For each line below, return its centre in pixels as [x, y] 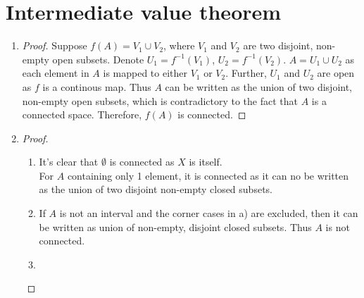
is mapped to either [145, 73]
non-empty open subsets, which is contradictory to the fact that [160, 100]
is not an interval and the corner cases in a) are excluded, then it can [209, 213]
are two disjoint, [278, 45]
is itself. [206, 162]
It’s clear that [69, 162]
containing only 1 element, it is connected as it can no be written [208, 175]
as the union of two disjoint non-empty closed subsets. [156, 189]
